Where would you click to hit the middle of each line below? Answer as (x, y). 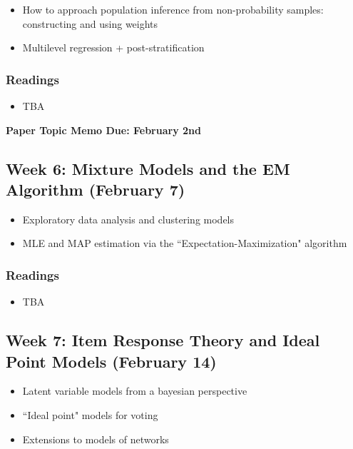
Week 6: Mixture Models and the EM (148, 168)
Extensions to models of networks (96, 439)
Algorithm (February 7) (96, 189)
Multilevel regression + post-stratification (113, 47)
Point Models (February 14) (111, 361)
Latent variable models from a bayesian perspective (135, 391)
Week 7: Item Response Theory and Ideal (163, 340)
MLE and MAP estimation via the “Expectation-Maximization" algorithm (185, 243)
